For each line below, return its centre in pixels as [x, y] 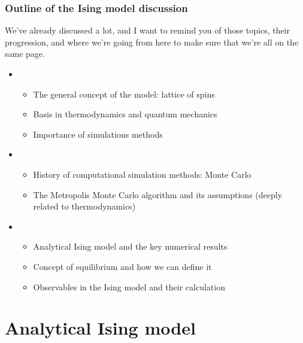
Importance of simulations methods [98, 134]
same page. [25, 54]
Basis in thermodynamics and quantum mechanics [125, 114]
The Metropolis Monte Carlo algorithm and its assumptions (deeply [158, 194]
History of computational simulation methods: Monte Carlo [142, 174]
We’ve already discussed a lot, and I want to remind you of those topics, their [148, 30]
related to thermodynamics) [84, 206]
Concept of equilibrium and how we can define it [122, 266]
